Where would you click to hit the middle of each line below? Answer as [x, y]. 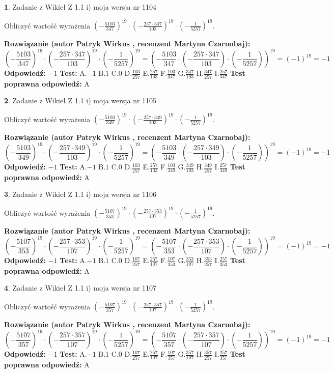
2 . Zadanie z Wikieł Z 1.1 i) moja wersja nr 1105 [80, 101]
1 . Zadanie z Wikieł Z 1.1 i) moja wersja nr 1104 [80, 7]
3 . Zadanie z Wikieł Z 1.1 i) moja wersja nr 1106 [80, 194]
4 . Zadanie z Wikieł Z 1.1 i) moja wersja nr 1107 [80, 288]
